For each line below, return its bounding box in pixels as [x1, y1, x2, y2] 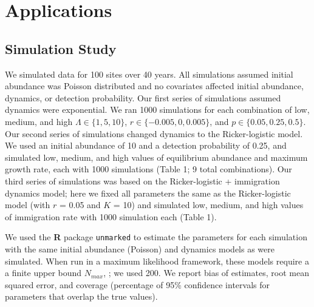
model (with [5, 198, 50, 211]
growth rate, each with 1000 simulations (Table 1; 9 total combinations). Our [5, 163, 292, 175]
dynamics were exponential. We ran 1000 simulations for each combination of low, [5, 103, 310, 116]
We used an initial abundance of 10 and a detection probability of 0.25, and [5, 139, 287, 152]
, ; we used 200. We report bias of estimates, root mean [103, 266, 309, 279]
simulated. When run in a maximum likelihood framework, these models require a [5, 254, 309, 267]
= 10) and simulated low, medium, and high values [113, 198, 304, 211]
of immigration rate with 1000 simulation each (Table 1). [5, 210, 217, 223]
